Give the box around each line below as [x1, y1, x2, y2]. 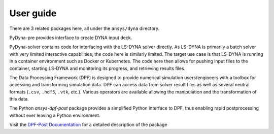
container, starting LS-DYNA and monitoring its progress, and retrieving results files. [9, 65, 186, 71]
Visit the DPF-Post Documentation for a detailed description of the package [9, 122, 167, 128]
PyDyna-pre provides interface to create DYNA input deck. [9, 35, 132, 41]
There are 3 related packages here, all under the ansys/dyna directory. [9, 25, 160, 31]
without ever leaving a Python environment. [9, 112, 100, 118]
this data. [9, 96, 29, 102]
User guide [9, 8, 57, 19]
